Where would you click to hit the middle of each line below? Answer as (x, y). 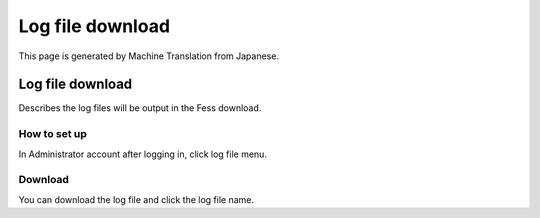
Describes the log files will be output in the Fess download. (140, 108)
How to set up (52, 134)
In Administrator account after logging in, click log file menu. (142, 154)
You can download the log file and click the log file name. (136, 199)
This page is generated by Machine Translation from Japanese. (149, 56)
